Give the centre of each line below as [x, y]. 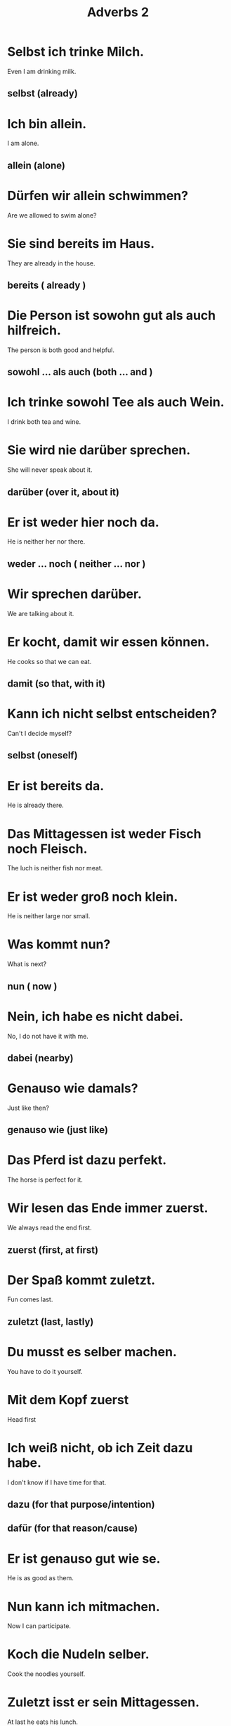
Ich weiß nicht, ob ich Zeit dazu [100, 1447]
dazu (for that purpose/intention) [81, 1505]
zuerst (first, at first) [53, 1250]
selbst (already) [43, 93]
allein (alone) [36, 165]
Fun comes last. [30, 1299]
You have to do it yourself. [45, 1371]
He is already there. [36, 805]
